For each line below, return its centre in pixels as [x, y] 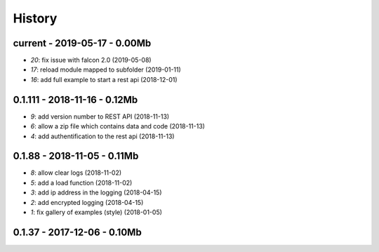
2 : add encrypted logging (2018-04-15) [87, 202]
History [35, 18]
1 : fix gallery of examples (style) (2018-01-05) [97, 212]
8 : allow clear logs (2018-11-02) [76, 173]
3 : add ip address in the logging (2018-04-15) [96, 192]
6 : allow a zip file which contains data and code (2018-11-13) [118, 126]
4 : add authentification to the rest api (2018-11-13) [102, 136]
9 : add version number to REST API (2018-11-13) [100, 117]
